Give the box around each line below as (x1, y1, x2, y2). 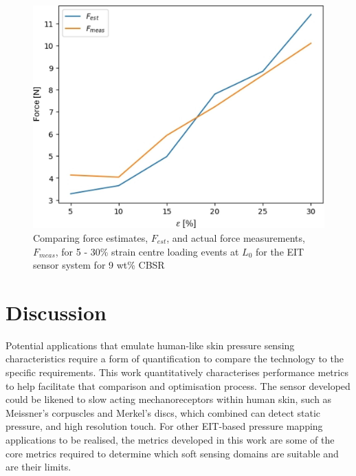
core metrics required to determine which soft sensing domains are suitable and (5, 446, 339, 460)
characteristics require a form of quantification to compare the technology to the (5, 351, 344, 366)
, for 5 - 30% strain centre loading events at (55, 244, 239, 258)
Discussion (5, 298, 107, 326)
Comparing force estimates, (33, 230, 148, 245)
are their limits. (5, 459, 71, 474)
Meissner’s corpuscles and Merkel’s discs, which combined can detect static (5, 405, 321, 420)
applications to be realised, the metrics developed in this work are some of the (5, 433, 335, 447)
